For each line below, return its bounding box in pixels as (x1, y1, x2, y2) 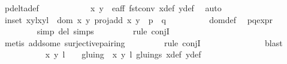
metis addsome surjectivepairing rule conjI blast (4, 36, 283, 49)
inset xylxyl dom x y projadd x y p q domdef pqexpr (4, 13, 273, 25)
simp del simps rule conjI (37, 25, 170, 37)
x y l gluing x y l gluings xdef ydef (45, 48, 201, 60)
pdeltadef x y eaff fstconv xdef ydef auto (4, 2, 222, 14)
